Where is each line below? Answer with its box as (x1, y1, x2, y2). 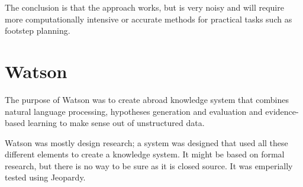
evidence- (265, 105, 299, 117)
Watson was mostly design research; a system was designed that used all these (5, 136, 288, 149)
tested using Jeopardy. (5, 171, 86, 183)
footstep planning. (5, 24, 70, 37)
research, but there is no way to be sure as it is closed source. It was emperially (5, 159, 293, 172)
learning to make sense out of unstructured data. (27, 117, 205, 129)
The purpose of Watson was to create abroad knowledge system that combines (5, 93, 289, 105)
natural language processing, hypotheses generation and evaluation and (5, 105, 263, 117)
